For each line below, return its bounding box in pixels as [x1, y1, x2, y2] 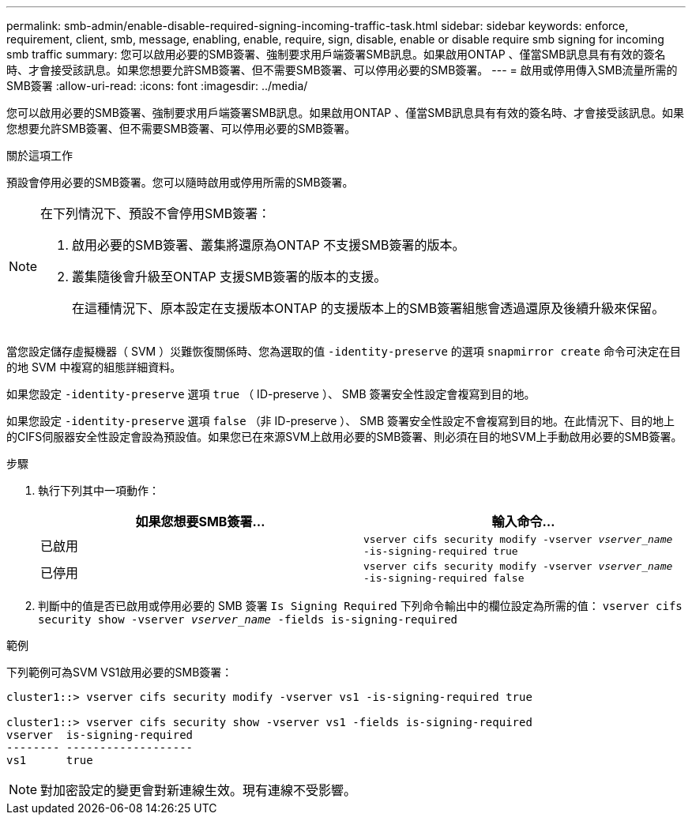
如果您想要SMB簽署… [135, 514, 265, 529]
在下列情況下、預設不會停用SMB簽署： [40, 205, 271, 221]
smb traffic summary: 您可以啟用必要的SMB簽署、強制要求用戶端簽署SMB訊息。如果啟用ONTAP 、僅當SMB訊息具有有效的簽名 [6, 47, 666, 61]
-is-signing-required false [363, 572, 525, 584]
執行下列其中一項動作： [38, 484, 160, 497]
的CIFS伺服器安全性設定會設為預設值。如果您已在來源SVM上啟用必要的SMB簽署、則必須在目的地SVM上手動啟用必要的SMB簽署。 [6, 430, 683, 443]
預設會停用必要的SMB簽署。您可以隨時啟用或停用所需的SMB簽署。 [6, 175, 354, 189]
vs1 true [6, 754, 93, 766]
